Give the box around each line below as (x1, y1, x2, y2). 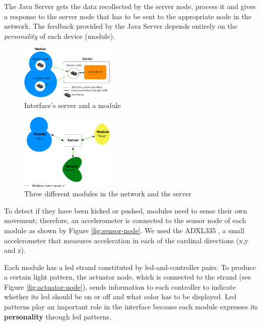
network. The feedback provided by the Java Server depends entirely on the (4, 21, 237, 31)
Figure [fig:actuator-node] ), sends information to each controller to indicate (4, 281, 236, 292)
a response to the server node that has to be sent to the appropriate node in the (4, 11, 251, 21)
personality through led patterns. (4, 311, 111, 321)
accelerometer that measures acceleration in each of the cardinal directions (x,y (4, 235, 248, 245)
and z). (4, 245, 26, 255)
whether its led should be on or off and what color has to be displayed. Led (4, 291, 237, 302)
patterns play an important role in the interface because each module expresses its (4, 301, 258, 312)
